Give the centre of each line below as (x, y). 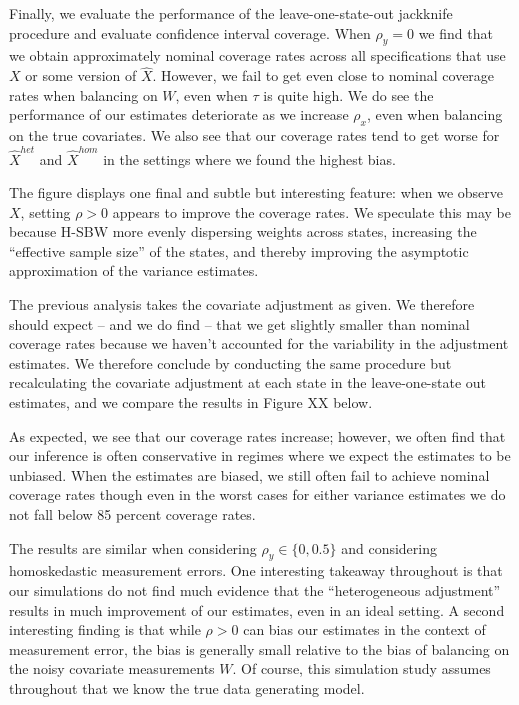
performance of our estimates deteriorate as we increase (179, 114)
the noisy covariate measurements (112, 668)
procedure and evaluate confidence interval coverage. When (190, 32)
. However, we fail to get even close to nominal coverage (323, 75)
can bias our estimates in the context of (364, 629)
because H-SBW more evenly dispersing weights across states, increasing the (243, 231)
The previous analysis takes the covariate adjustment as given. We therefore (242, 304)
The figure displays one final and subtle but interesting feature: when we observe (256, 192)
